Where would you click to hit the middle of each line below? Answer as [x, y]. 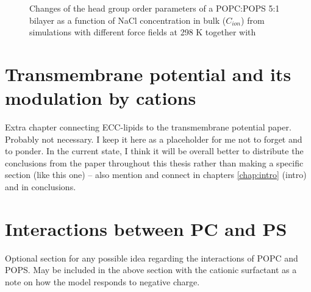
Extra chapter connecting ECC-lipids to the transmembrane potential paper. [148, 127]
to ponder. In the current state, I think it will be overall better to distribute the [154, 151]
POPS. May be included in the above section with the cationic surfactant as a [151, 270]
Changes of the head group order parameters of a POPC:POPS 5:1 [155, 8]
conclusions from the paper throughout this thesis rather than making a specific [154, 162]
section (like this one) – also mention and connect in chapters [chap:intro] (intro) [156, 175]
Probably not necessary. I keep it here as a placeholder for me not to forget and [154, 139]
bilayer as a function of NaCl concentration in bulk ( [128, 20]
